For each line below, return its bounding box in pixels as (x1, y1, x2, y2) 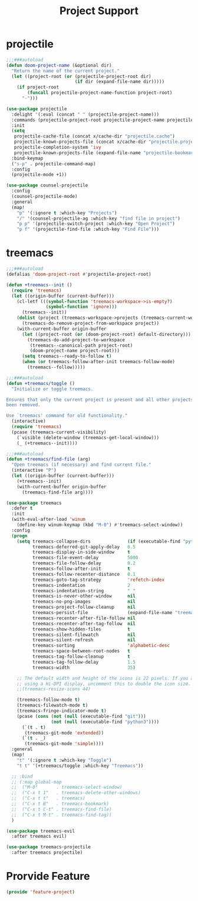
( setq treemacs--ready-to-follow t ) (21, 353, 112, 360)
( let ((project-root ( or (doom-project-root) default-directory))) (21, 331, 192, 337)
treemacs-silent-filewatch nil (32, 632, 136, 638)
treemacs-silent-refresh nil (32, 637, 136, 643)
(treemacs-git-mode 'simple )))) (24, 741, 104, 747)
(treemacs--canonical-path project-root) (29, 342, 133, 348)
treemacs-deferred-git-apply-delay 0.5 (32, 544, 136, 550)
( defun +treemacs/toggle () (6, 380, 75, 386)
